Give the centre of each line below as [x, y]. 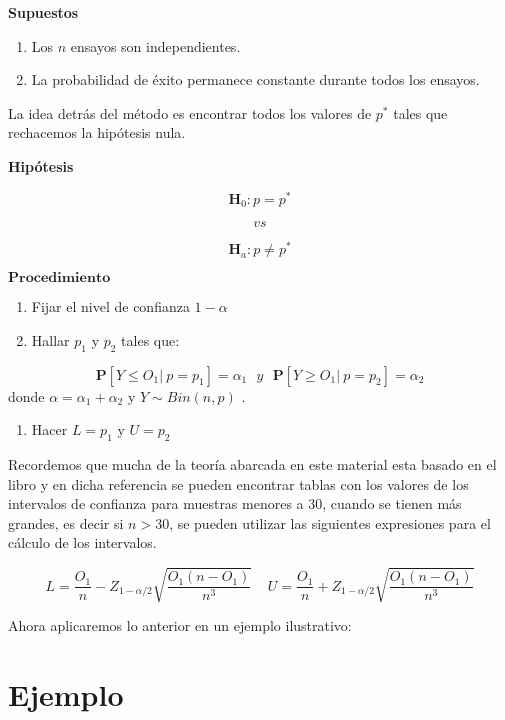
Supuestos [43, 12]
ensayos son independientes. [155, 45]
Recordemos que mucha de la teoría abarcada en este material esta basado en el [252, 463]
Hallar [50, 339]
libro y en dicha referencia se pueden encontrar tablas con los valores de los [238, 483]
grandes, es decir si [66, 522]
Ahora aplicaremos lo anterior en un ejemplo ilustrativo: [180, 625]
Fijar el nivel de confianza [110, 306]
